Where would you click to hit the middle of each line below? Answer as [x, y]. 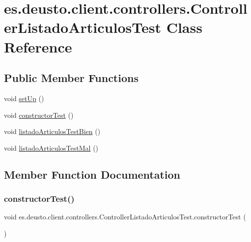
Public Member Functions [71, 78]
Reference [38, 46]
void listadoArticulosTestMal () [51, 148]
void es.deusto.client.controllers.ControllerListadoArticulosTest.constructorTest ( [125, 217]
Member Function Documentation [92, 174]
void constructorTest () [39, 115]
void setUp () [24, 98]
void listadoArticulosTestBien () [52, 131]
